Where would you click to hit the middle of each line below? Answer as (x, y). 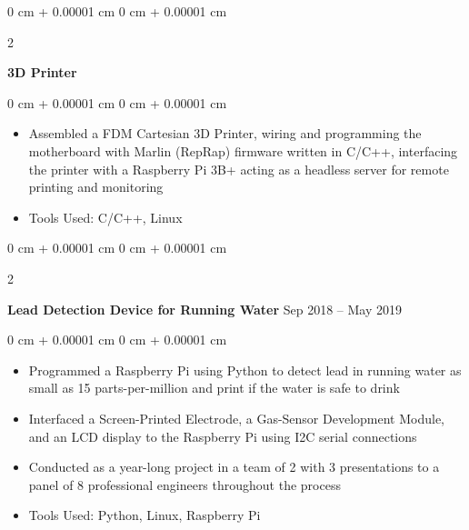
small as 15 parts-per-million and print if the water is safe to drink (214, 388)
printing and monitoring (96, 187)
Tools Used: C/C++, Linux (105, 217)
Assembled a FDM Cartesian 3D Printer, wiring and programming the (225, 133)
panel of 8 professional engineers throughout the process (185, 484)
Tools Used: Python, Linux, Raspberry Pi (145, 515)
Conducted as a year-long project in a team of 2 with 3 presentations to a (234, 467)
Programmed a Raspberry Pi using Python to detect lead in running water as (245, 370)
